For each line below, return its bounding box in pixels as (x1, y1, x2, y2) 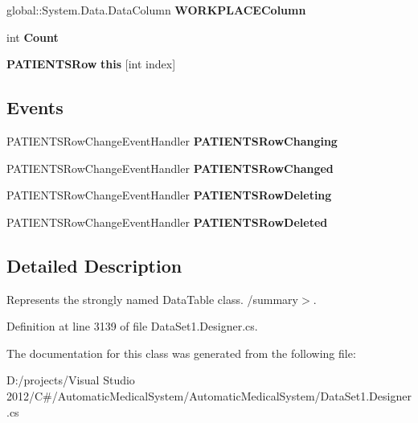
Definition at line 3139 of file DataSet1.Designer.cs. (6, 318, 258, 335)
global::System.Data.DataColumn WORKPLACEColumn (6, 2, 306, 18)
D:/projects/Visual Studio (6, 372, 135, 388)
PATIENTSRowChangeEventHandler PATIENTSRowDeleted (6, 213, 328, 230)
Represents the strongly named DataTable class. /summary (6, 290, 298, 307)
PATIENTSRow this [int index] (6, 55, 176, 72)
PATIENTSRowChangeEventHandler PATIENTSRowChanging (6, 132, 338, 149)
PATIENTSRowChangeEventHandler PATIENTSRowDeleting (6, 187, 332, 203)
